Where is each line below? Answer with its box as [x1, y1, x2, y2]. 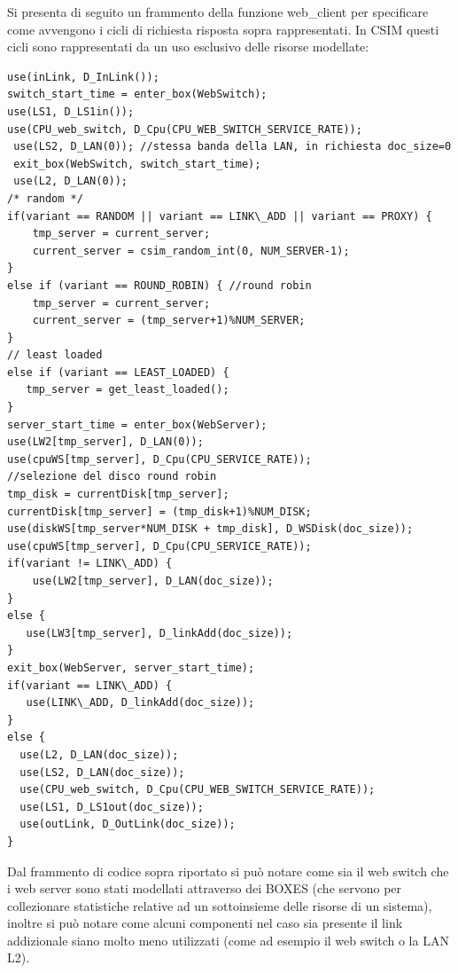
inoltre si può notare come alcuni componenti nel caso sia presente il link [7, 914, 403, 932]
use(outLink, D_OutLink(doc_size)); [19, 818, 236, 831]
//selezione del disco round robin [7, 470, 217, 483]
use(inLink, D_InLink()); [7, 70, 159, 83]
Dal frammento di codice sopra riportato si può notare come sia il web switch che [7, 861, 449, 880]
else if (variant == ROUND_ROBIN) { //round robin [7, 279, 312, 292]
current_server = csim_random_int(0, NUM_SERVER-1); [32, 244, 350, 257]
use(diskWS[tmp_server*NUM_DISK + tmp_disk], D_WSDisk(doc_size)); [7, 522, 414, 536]
